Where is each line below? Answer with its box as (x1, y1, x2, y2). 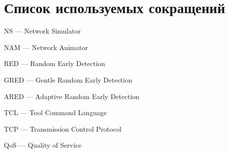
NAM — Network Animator (4, 42, 88, 52)
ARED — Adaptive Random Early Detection (4, 91, 140, 101)
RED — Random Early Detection (4, 58, 105, 68)
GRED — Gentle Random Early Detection (4, 74, 132, 85)
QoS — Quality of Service (4, 140, 82, 150)
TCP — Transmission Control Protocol (4, 123, 122, 134)
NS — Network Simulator (4, 26, 81, 36)
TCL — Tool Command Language (4, 107, 107, 118)
